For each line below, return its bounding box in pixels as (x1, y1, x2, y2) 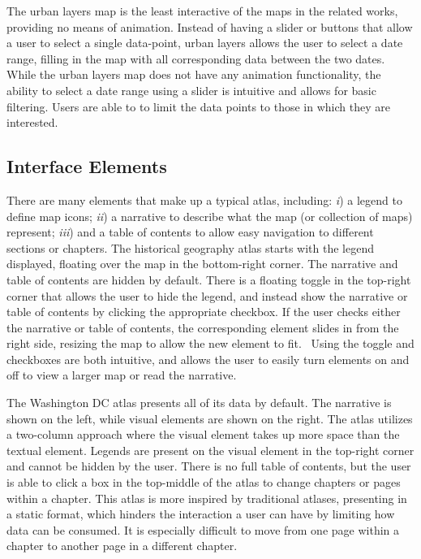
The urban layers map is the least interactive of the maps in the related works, (6, 2, 398, 19)
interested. (6, 114, 58, 131)
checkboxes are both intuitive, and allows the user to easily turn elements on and (6, 350, 410, 367)
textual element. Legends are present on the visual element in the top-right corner (6, 441, 415, 458)
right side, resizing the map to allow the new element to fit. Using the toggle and (6, 335, 415, 352)
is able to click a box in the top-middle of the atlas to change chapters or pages (6, 474, 401, 491)
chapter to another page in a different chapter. (6, 537, 238, 554)
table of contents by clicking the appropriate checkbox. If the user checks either (6, 303, 401, 320)
